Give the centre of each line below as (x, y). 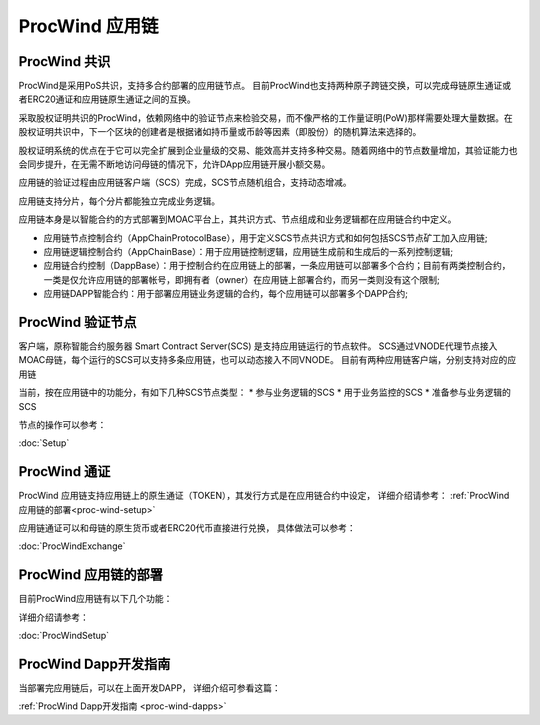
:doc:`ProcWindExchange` (72, 546)
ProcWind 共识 (64, 61)
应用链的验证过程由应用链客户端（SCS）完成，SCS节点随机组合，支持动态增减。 (185, 182)
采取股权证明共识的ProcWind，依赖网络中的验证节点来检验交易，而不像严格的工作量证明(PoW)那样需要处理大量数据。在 (266, 117)
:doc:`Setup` (44, 443)
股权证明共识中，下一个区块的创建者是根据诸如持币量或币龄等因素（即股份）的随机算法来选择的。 (220, 132)
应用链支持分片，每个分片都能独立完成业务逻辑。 (119, 201)
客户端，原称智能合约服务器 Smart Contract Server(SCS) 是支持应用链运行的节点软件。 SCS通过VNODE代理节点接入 (258, 346)
